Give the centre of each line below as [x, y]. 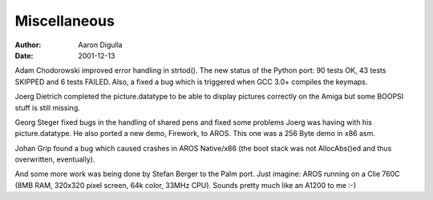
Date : [24, 55]
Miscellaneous [65, 21]
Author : [28, 45]
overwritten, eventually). [55, 159]
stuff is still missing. [47, 107]
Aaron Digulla [101, 45]
